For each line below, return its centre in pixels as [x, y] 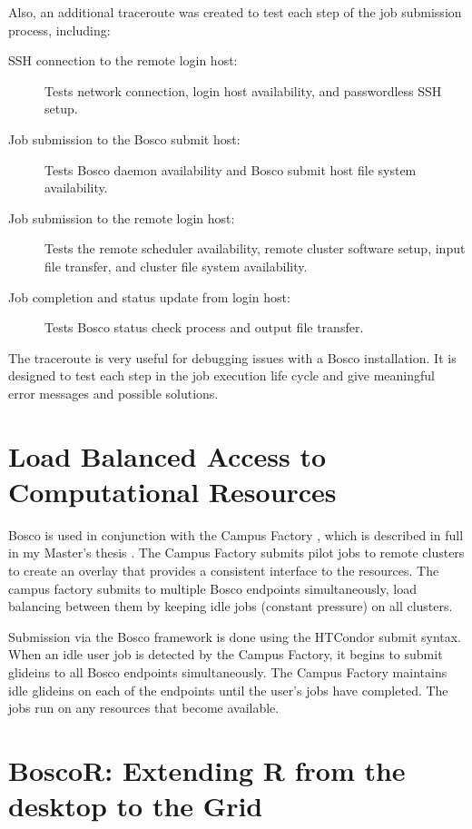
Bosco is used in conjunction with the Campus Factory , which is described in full [236, 534]
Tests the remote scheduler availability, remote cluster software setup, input [255, 248]
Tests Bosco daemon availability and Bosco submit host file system [231, 169]
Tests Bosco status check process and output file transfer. [204, 327]
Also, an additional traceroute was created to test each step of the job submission [235, 12]
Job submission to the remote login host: [122, 217]
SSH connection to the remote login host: [123, 60]
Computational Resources [172, 491]
